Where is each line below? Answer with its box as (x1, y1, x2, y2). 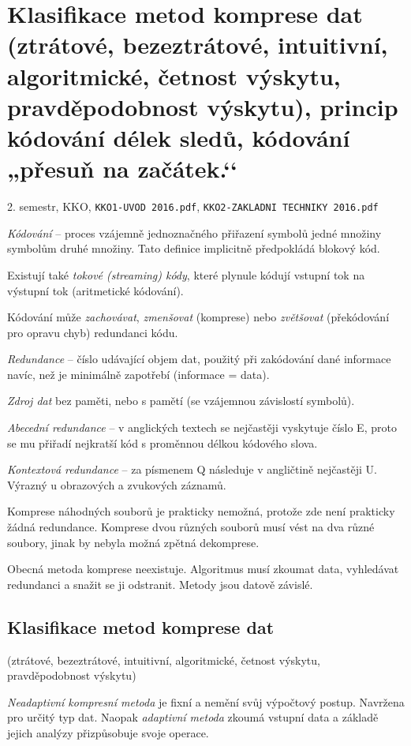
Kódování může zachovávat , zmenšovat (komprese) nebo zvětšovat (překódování (7, 309, 390, 325)
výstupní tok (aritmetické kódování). (7, 282, 184, 298)
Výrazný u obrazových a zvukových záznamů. (7, 476, 226, 493)
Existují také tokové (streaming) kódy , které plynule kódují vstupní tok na (7, 266, 365, 283)
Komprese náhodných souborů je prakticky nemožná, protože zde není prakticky (7, 503, 395, 519)
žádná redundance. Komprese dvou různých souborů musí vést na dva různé (7, 519, 375, 535)
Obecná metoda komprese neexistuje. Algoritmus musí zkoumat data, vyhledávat (7, 560, 399, 577)
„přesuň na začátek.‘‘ (7, 152, 237, 185)
